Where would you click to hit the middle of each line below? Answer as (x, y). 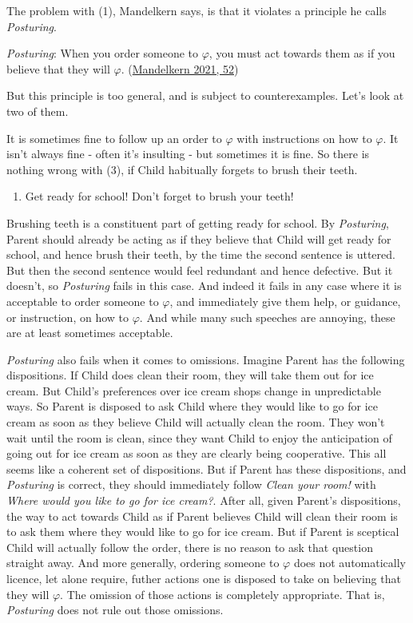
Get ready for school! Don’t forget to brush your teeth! (159, 196)
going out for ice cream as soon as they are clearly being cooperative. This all (197, 453)
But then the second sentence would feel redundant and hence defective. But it (200, 270)
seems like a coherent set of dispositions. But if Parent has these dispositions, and (206, 468)
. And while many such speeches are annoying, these (267, 317)
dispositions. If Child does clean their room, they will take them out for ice (190, 375)
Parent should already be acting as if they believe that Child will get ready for (199, 238)
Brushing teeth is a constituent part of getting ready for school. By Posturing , (198, 222)
